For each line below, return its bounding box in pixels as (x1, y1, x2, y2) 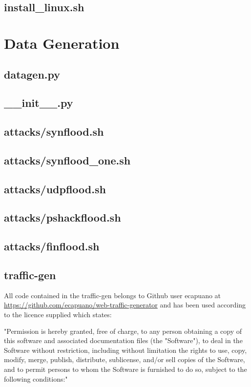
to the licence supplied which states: (4, 309, 112, 320)
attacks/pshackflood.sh (4, 210, 121, 225)
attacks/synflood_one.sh (4, 152, 131, 167)
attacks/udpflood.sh (4, 181, 106, 196)
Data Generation (4, 33, 120, 53)
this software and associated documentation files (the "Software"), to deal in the (4, 335, 243, 346)
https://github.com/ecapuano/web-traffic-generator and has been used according (4, 300, 246, 310)
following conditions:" (4, 373, 68, 384)
